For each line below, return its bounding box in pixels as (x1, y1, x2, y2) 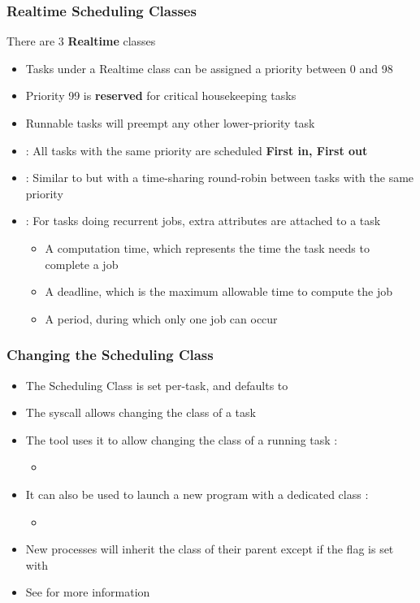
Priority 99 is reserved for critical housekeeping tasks (25, 87, 297, 104)
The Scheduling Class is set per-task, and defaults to (25, 376, 288, 393)
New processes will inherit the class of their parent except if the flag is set (25, 540, 394, 557)
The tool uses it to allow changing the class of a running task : (25, 431, 338, 448)
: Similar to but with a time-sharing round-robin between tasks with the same (25, 169, 414, 186)
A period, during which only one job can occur (45, 310, 278, 327)
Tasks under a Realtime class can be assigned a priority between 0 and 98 (25, 59, 393, 76)
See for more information (25, 583, 150, 601)
